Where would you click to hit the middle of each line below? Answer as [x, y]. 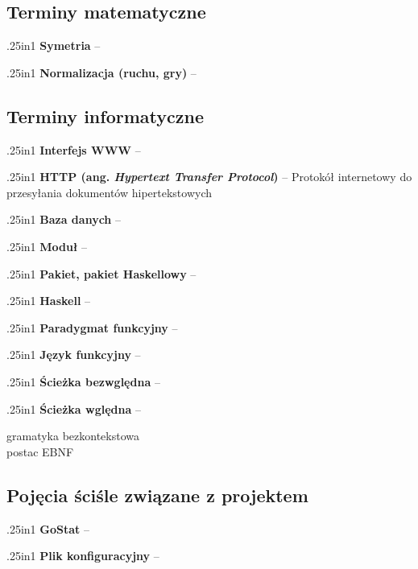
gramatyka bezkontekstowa [73, 436]
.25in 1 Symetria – [54, 45]
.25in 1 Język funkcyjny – [74, 355]
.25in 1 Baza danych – [64, 219]
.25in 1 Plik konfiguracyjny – [83, 556]
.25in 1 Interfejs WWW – [74, 149]
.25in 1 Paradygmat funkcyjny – [92, 327]
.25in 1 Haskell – [49, 301]
